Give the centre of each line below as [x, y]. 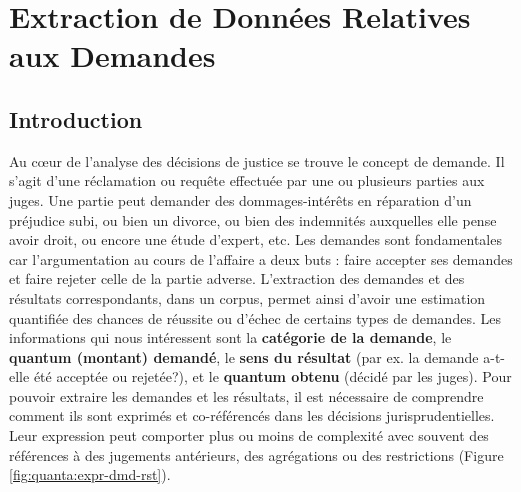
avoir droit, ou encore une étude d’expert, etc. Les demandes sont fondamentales [255, 239]
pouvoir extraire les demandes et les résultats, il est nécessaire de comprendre [246, 395]
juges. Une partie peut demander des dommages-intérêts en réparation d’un [240, 199]
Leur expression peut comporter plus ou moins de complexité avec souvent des [249, 435]
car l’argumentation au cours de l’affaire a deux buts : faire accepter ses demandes [261, 258]
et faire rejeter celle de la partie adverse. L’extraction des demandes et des [237, 278]
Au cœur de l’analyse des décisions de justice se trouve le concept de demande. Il [257, 160]
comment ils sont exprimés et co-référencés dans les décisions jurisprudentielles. [252, 415]
